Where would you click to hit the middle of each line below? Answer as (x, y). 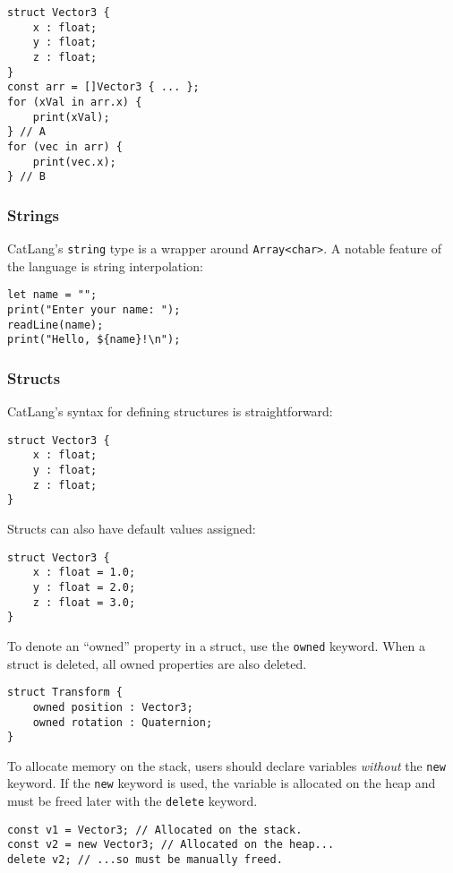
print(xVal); (71, 117)
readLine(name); (56, 325)
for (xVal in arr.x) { (75, 102)
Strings (34, 214)
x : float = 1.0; (84, 573)
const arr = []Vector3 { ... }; (103, 87)
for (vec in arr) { (65, 146)
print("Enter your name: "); (94, 310)
